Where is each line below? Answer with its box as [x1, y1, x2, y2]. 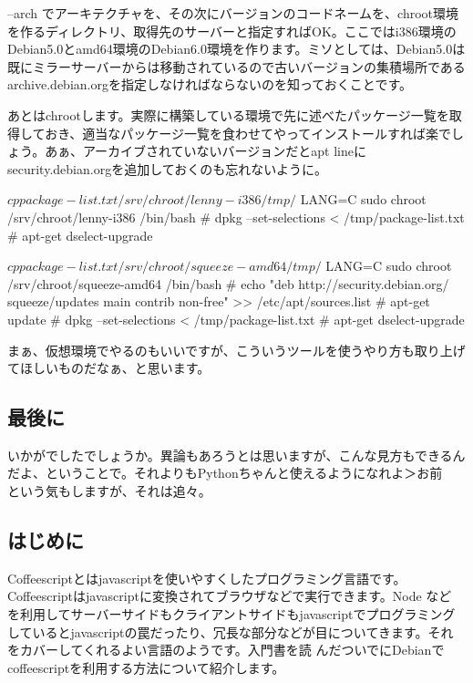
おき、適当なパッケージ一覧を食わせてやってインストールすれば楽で [45, 123, 451, 142]
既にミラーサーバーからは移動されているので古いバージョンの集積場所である [7, 57, 466, 76]
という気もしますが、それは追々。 [7, 481, 211, 501]
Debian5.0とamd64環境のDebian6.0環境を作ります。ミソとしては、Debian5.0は [7, 39, 466, 58]
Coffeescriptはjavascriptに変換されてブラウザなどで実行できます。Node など [7, 586, 452, 605]
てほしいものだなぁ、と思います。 [7, 358, 211, 378]
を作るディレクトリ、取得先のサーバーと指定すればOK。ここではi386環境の [7, 21, 457, 40]
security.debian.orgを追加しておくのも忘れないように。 [7, 159, 328, 178]
